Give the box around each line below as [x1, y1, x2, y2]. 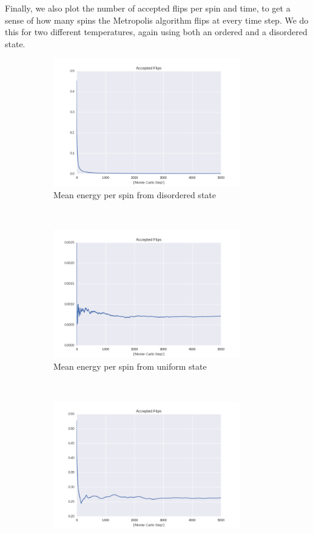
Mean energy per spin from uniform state [53, 360, 207, 373]
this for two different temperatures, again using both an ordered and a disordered [5, 25, 308, 38]
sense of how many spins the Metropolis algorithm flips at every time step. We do [5, 13, 309, 26]
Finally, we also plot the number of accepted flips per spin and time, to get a [5, 2, 291, 14]
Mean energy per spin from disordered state [53, 189, 216, 201]
